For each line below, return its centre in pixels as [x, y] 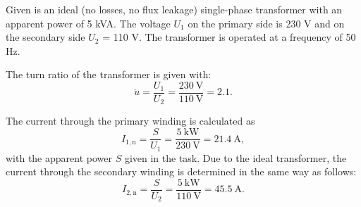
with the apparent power [59, 157]
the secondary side [45, 37]
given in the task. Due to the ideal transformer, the [235, 157]
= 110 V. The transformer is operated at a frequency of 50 [229, 37]
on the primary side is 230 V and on [266, 23]
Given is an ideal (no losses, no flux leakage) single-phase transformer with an [174, 9]
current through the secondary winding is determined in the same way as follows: [181, 171]
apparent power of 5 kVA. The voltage [88, 23]
